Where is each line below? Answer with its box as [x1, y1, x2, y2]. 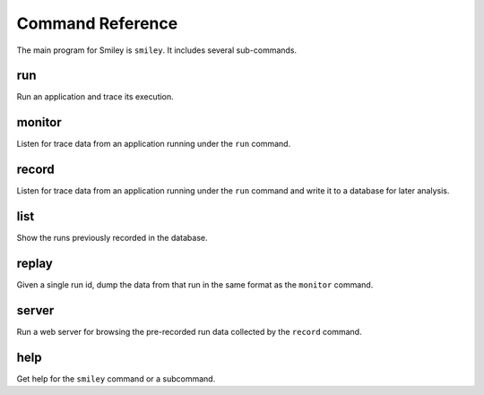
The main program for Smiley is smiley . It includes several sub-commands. [16, 45, 298, 56]
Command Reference [16, 13, 178, 33]
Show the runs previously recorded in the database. [16, 233, 208, 244]
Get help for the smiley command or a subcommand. [16, 373, 216, 384]
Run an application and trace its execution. [16, 91, 174, 102]
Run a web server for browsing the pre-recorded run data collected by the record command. [16, 326, 362, 337]
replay [16, 255, 53, 270]
